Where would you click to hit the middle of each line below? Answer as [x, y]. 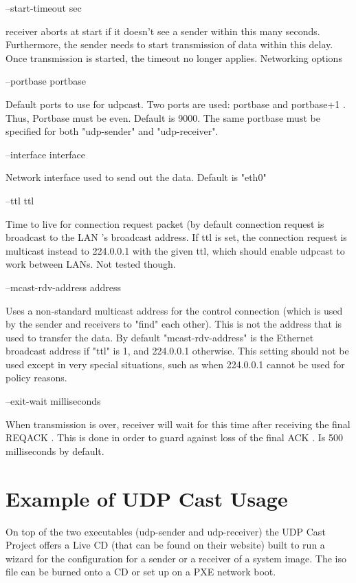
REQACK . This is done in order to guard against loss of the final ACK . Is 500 [174, 437]
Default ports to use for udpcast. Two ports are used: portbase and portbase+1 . [176, 104]
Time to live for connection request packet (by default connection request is [165, 223]
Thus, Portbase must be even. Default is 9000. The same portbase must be [163, 117]
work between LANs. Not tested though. [91, 264]
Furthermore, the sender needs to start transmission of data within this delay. [169, 44]
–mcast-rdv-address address [64, 287]
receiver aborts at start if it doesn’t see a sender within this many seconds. [163, 31]
